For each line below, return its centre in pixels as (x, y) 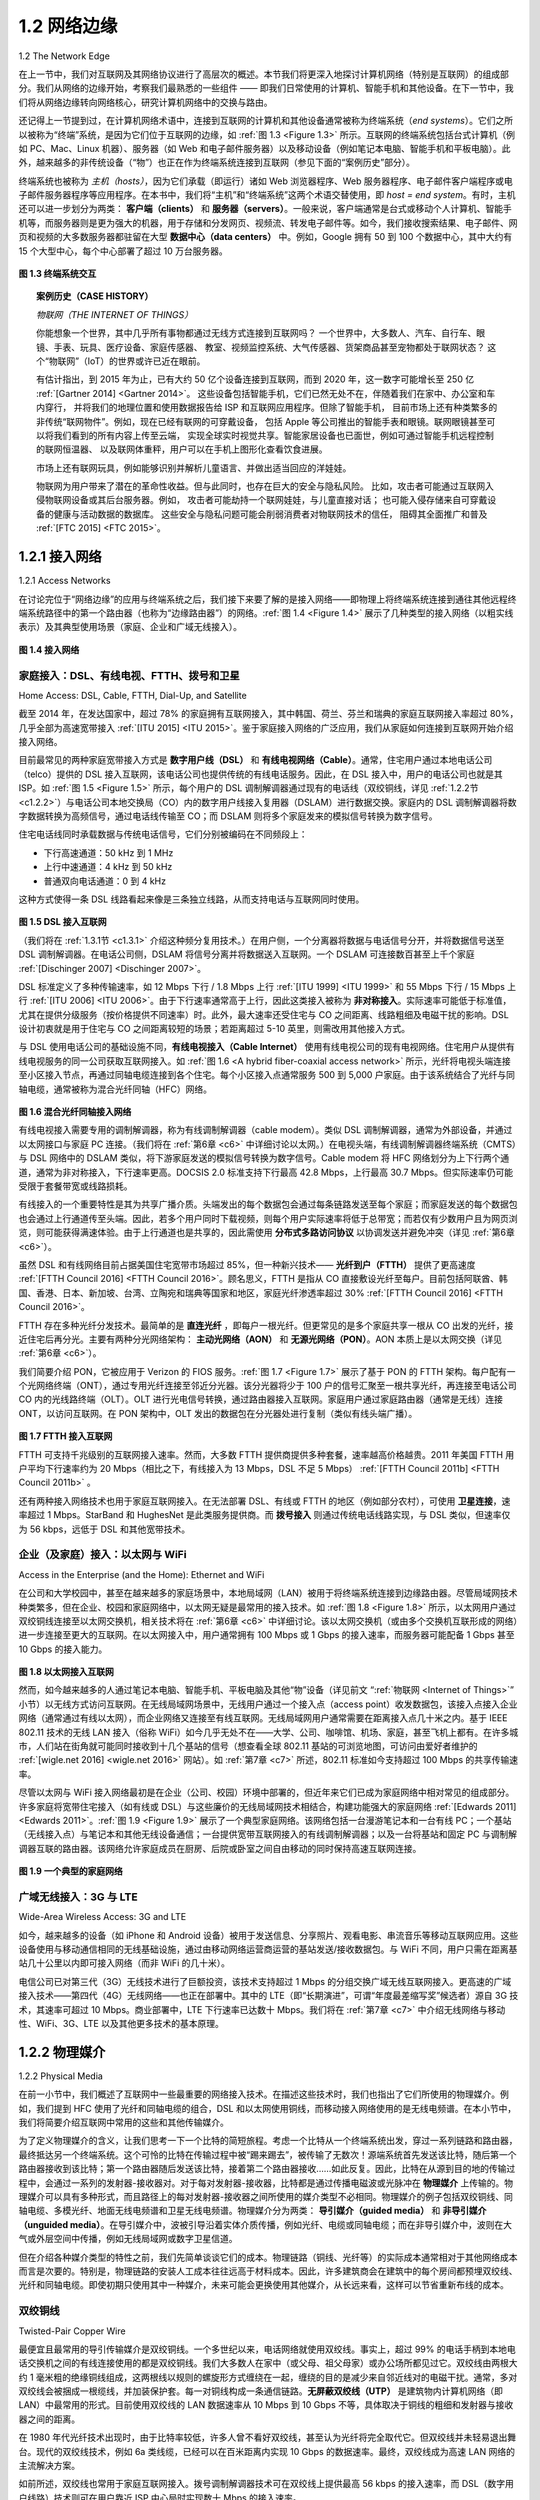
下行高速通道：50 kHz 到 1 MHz (108, 852)
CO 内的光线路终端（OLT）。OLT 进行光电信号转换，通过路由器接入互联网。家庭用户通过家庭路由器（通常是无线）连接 (261, 1399)
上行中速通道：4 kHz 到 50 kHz (108, 867)
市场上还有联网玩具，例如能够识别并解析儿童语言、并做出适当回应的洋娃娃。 (194, 467)
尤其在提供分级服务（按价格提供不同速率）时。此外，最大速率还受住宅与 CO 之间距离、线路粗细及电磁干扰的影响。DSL (263, 1014)
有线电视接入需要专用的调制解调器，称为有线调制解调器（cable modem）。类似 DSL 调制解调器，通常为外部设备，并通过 (265, 1130)
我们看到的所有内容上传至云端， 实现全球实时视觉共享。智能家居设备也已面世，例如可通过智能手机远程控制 (273, 435)
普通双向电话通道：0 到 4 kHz (105, 881)
